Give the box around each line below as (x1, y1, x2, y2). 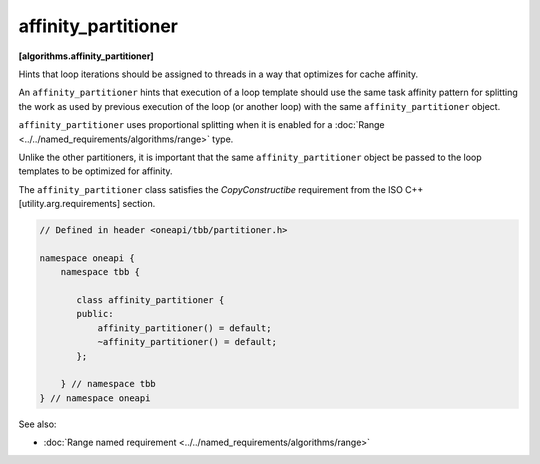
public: (76, 308, 114, 320)
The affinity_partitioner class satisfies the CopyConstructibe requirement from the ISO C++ (18, 183, 424, 195)
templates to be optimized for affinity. (18, 165, 174, 177)
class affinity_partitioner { (76, 295, 225, 305)
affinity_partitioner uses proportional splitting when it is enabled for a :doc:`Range (18, 119, 385, 131)
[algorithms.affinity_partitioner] (18, 50, 154, 62)
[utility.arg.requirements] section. (18, 198, 156, 210)
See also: (18, 418, 57, 430)
